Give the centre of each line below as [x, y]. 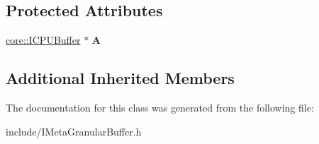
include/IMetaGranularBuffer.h [74, 131]
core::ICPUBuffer [43, 40]
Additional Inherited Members [120, 78]
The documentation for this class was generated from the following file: [160, 107]
